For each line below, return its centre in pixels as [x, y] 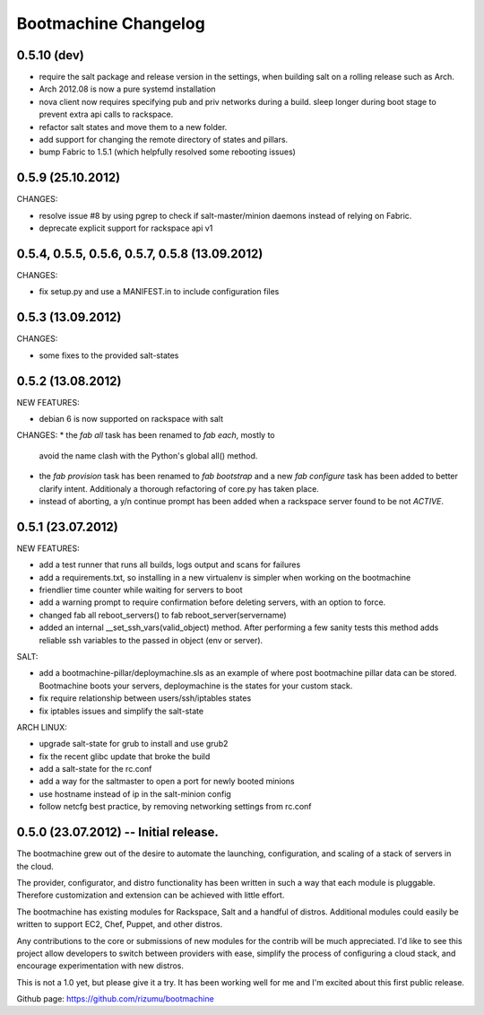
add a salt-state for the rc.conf [95, 769]
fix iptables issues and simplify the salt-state [121, 711]
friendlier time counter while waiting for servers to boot [141, 590]
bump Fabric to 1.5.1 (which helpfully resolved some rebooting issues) [167, 152]
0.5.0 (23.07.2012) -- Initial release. [118, 832]
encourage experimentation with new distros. [100, 966]
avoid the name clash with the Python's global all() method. [148, 455]
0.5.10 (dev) [50, 55]
